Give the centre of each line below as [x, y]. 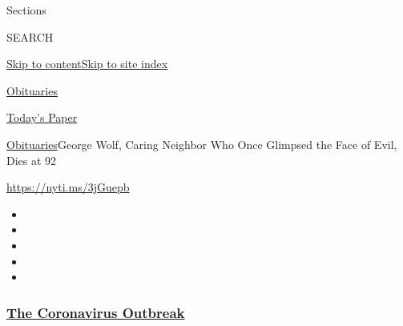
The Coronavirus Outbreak [96, 312]
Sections [26, 10]
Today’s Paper [42, 117]
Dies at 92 [32, 160]
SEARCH [30, 36]
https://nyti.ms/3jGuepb [68, 187]
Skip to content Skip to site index [87, 64]
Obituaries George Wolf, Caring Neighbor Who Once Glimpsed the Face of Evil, [202, 144]
